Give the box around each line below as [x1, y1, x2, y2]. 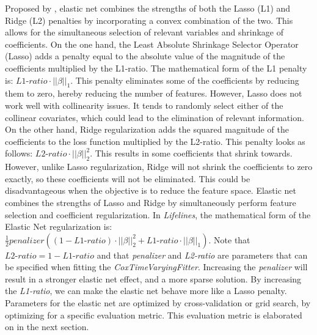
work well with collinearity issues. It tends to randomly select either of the [5, 98, 283, 111]
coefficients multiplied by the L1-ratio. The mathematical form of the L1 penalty [5, 61, 307, 74]
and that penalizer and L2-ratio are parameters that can [97, 248, 308, 261]
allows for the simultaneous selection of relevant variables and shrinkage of [5, 26, 283, 39]
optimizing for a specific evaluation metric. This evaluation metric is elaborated [5, 308, 302, 321]
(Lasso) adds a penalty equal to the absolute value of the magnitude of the [5, 50, 285, 62]
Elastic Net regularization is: [5, 220, 112, 233]
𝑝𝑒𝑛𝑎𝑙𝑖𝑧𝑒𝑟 [9, 236, 45, 245]
